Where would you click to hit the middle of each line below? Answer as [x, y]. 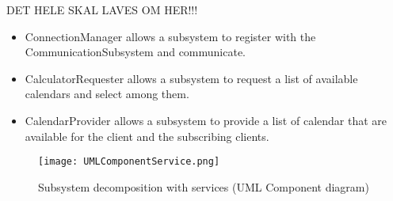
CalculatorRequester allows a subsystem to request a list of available [191, 78]
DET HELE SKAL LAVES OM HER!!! [102, 9]
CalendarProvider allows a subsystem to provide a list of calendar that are [206, 120]
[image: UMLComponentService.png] [129, 162]
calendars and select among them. [107, 94]
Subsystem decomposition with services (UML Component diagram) [204, 186]
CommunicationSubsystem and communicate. [135, 52]
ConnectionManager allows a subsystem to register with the [170, 36]
